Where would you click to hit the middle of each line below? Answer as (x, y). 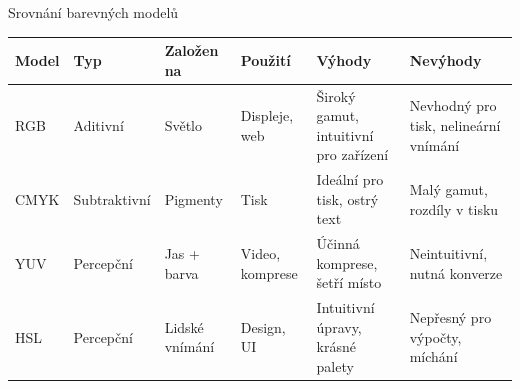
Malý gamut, (448, 188)
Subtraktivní (112, 198)
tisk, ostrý (347, 198)
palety (335, 366)
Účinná (338, 243)
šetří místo (349, 282)
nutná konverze (456, 272)
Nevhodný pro (453, 105)
